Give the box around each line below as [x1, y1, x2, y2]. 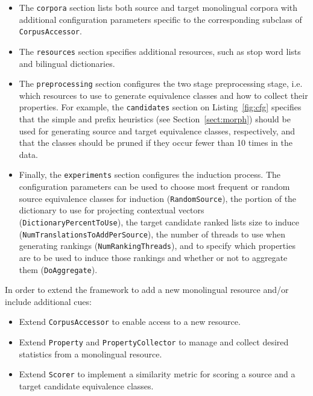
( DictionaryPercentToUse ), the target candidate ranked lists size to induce [19, 215, 300, 228]
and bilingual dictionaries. [19, 57, 115, 69]
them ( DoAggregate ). [19, 263, 98, 275]
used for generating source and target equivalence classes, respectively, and [19, 124, 295, 137]
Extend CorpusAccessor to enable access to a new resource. [19, 315, 241, 328]
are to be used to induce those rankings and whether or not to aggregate [19, 251, 288, 263]
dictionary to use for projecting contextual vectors [19, 204, 204, 216]
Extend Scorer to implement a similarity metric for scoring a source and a [19, 368, 296, 380]
